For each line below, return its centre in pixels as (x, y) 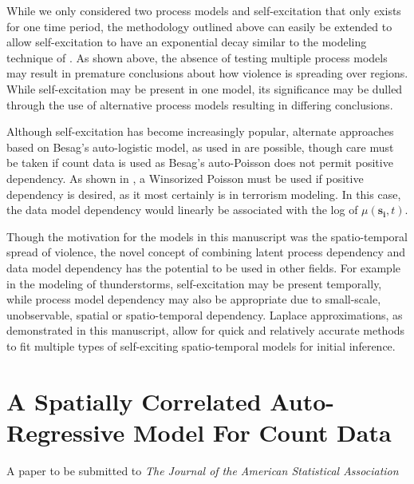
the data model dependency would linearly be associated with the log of (182, 210)
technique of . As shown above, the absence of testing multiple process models (197, 57)
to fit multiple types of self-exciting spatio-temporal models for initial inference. (201, 345)
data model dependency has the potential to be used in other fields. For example (204, 267)
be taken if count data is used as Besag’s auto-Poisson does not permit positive (200, 163)
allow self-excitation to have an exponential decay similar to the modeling (187, 42)
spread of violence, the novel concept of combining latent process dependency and (206, 252)
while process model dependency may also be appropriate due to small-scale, (194, 299)
